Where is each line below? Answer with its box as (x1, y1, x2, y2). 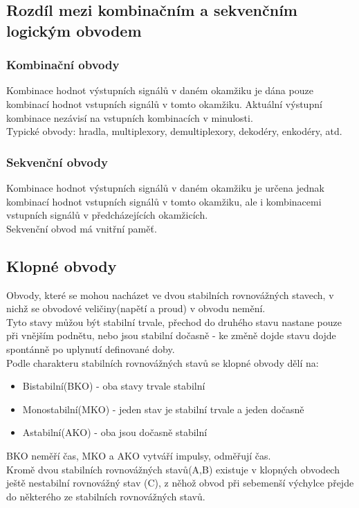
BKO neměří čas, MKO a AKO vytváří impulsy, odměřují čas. (6, 448, 271, 462)
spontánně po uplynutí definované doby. (6, 341, 175, 356)
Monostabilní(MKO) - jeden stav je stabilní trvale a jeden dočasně (22, 401, 304, 416)
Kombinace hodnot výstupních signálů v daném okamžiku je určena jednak (6, 180, 324, 194)
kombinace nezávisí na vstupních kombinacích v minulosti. (6, 110, 253, 125)
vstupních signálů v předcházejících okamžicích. (6, 208, 208, 222)
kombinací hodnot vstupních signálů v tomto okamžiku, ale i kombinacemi (6, 194, 322, 208)
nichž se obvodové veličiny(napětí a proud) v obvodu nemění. (6, 301, 266, 316)
